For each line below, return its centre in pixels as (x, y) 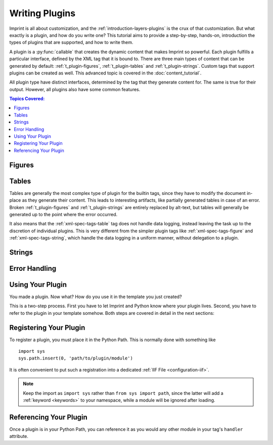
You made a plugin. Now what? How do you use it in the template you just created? (96, 297)
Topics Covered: (27, 99)
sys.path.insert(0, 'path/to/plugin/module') (76, 358)
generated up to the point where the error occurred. (63, 214)
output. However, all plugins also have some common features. (75, 89)
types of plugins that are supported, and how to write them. (71, 43)
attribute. (19, 436)
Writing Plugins (42, 13)
